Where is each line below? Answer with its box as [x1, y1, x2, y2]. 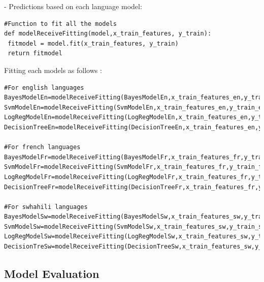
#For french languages [4, 144, 81, 151]
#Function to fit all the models [4, 20, 117, 27]
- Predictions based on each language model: [4, 1, 142, 11]
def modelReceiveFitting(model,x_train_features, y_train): [4, 30, 212, 38]
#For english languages [4, 84, 84, 91]
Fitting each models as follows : [4, 64, 102, 75]
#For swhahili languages [4, 203, 88, 210]
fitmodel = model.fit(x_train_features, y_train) [8, 40, 179, 47]
